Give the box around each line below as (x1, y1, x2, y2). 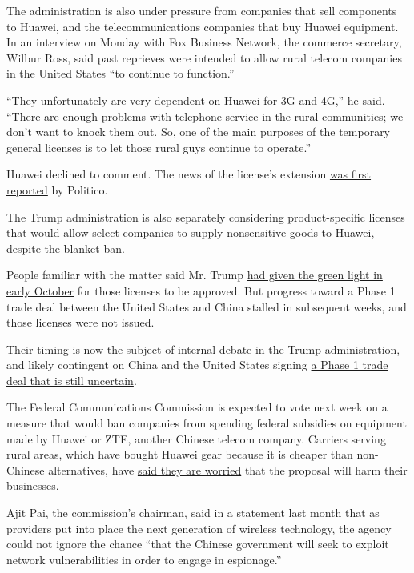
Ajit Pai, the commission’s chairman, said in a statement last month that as (6, 504, 380, 521)
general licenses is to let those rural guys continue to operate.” (6, 138, 312, 155)
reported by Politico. (6, 181, 108, 198)
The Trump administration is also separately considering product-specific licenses (6, 208, 405, 225)
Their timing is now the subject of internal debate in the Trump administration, (6, 340, 400, 357)
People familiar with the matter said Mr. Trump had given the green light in (6, 266, 383, 283)
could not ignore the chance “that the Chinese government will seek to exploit (6, 535, 389, 552)
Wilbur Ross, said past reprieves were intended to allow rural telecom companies (6, 49, 402, 66)
